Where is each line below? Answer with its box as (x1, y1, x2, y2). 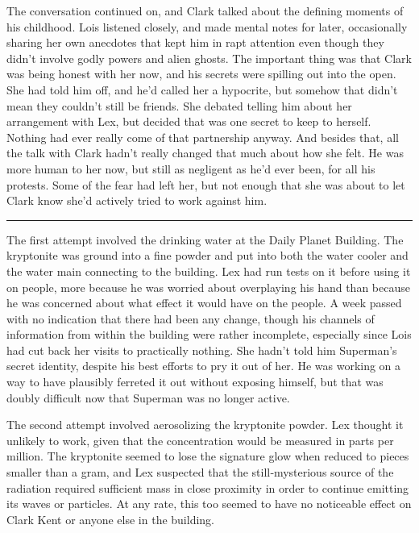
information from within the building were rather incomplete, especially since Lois (6, 326, 412, 343)
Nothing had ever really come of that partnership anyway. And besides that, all (6, 128, 399, 145)
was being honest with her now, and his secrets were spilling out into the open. (6, 65, 396, 82)
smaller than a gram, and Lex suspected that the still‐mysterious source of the (6, 464, 394, 481)
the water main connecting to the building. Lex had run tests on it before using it (6, 262, 411, 279)
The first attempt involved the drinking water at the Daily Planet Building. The (6, 231, 404, 248)
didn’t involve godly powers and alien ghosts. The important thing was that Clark (6, 49, 412, 66)
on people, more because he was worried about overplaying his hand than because (6, 278, 410, 295)
